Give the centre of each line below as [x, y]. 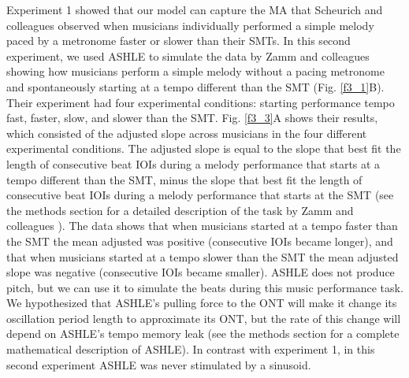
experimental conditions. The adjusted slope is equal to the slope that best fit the [204, 148]
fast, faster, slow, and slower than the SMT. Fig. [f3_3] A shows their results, [192, 118]
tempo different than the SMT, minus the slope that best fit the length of [184, 179]
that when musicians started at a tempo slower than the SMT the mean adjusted [203, 256]
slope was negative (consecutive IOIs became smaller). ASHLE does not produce [201, 272]
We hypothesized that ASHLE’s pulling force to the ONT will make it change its [202, 303]
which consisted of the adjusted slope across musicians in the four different [187, 133]
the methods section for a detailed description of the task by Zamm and [180, 210]
